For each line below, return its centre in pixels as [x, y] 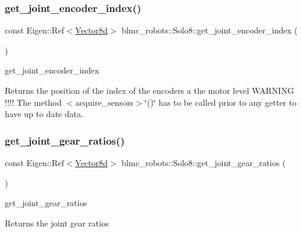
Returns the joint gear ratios [57, 223]
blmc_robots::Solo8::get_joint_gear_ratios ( [204, 163]
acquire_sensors [105, 102]
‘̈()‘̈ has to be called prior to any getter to [220, 102]
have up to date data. [44, 114]
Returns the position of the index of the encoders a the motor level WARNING [150, 90]
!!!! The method [33, 102]
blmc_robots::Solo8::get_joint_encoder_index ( [210, 30]
